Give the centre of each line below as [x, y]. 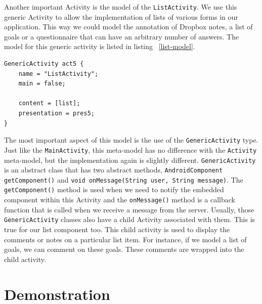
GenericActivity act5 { [44, 64]
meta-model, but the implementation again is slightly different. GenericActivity [130, 160]
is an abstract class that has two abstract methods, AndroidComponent [114, 170]
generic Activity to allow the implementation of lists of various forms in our [121, 16]
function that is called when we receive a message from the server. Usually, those [129, 209]
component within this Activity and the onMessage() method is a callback [120, 200]
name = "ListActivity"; [58, 74]
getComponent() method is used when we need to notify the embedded [114, 189]
